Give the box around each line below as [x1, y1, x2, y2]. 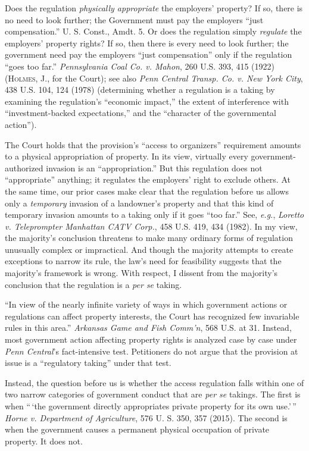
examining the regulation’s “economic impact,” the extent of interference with [5, 95, 289, 107]
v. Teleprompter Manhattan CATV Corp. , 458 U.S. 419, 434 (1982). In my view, [5, 220, 298, 232]
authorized [5, 161, 43, 174]
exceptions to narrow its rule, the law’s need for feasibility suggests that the [5, 255, 282, 267]
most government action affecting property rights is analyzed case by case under [5, 333, 297, 346]
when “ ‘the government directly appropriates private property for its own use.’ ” [5, 400, 296, 412]
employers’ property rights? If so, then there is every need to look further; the [5, 36, 289, 49]
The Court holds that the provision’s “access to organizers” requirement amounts [5, 138, 301, 151]
